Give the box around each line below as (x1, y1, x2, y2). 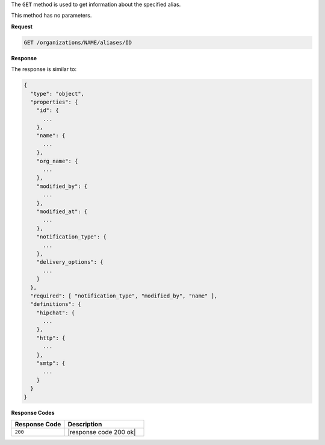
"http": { (36, 334, 66, 341)
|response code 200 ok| (67, 428, 136, 436)
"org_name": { (36, 157, 78, 164)
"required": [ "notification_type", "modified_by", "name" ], (30, 292, 218, 299)
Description (67, 420, 102, 428)
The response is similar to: (11, 66, 77, 73)
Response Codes (11, 409, 55, 416)
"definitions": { (30, 301, 81, 308)
